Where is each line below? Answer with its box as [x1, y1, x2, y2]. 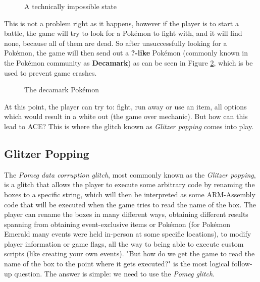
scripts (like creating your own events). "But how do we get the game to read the [4, 248, 255, 259]
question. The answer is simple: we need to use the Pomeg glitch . [14, 268, 215, 278]
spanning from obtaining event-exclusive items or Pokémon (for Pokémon [4, 218, 230, 229]
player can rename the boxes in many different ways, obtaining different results [4, 209, 248, 219]
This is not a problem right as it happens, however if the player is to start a [4, 18, 239, 28]
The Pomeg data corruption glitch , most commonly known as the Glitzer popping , [4, 169, 256, 180]
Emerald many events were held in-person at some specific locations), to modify [4, 229, 251, 239]
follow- [232, 258, 252, 269]
